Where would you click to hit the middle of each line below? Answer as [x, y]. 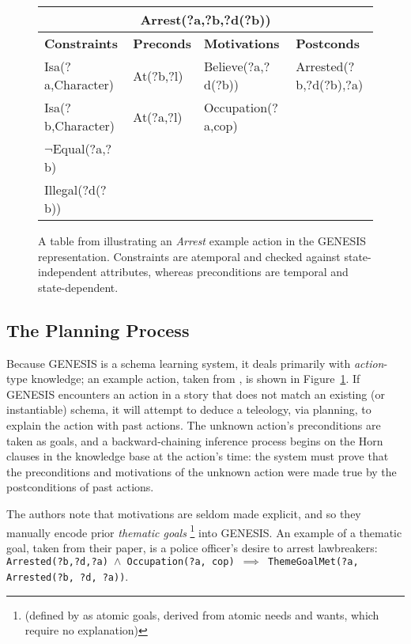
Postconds [328, 43]
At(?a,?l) [158, 116]
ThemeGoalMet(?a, [313, 562]
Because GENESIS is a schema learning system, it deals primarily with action [195, 363]
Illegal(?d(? [75, 189]
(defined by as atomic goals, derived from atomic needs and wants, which [202, 614]
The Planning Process [98, 330]
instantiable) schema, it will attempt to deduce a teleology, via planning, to [189, 409]
